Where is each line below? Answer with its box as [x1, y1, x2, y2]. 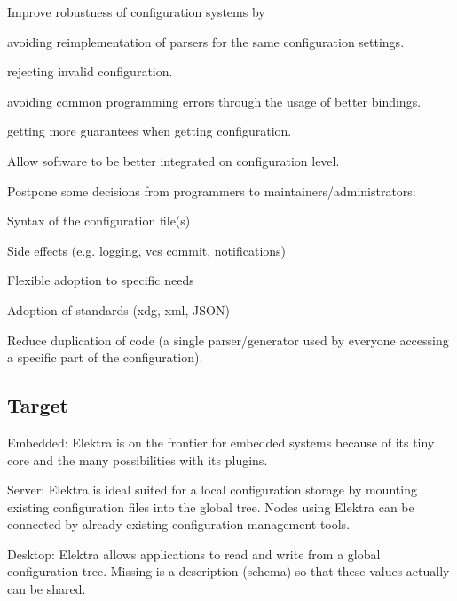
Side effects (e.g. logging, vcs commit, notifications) [7, 241, 287, 259]
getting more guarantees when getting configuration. [7, 122, 292, 140]
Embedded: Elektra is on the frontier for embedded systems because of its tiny [7, 432, 435, 451]
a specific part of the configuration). [7, 348, 203, 367]
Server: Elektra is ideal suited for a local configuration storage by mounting [7, 480, 417, 499]
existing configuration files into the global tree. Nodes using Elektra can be [7, 497, 414, 516]
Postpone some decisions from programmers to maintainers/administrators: [7, 181, 416, 200]
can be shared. [7, 580, 86, 598]
